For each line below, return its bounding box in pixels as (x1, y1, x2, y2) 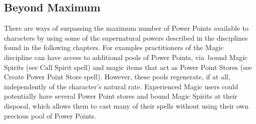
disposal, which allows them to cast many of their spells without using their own (4, 100, 249, 111)
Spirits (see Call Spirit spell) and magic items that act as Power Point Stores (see (4, 62, 252, 72)
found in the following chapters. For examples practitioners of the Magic (4, 42, 224, 53)
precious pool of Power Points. (4, 110, 96, 121)
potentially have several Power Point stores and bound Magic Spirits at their (4, 91, 238, 101)
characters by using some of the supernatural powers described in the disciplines (4, 32, 248, 43)
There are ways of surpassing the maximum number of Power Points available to (4, 23, 249, 33)
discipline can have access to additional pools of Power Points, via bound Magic (4, 52, 248, 62)
